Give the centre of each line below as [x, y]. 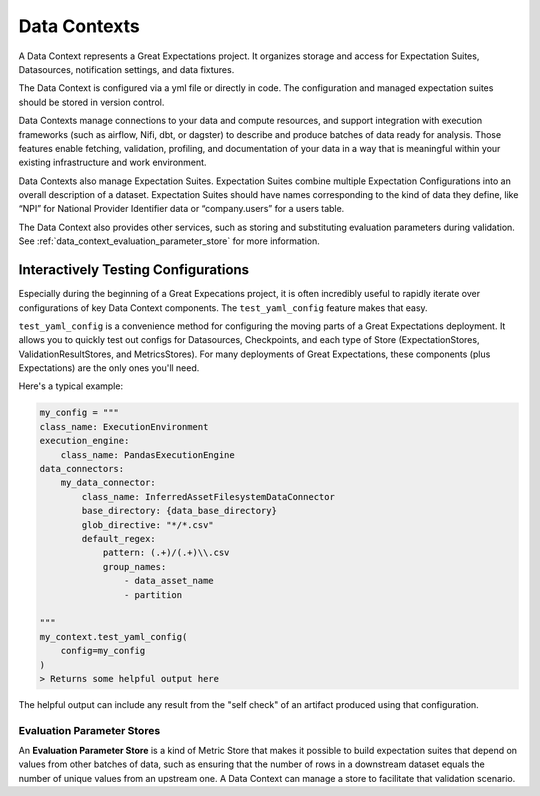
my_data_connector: [108, 483]
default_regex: [119, 538]
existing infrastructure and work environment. [112, 162]
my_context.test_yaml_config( [113, 636]
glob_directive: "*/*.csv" [147, 524]
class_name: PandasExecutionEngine [147, 454]
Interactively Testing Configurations [134, 270]
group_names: [134, 566]
